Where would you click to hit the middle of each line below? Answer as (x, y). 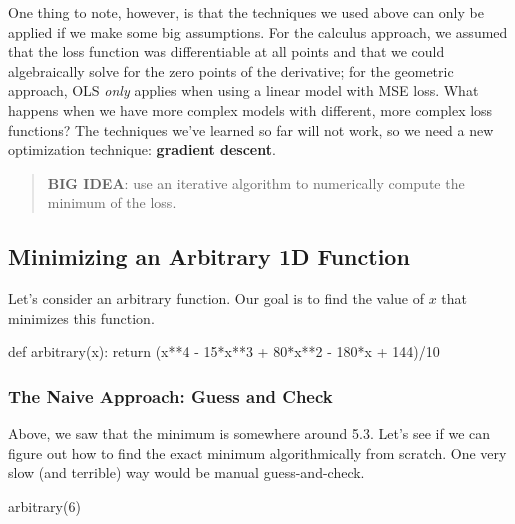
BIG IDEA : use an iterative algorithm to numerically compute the (256, 182)
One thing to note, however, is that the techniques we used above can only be (246, 12)
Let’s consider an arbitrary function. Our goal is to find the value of (216, 298)
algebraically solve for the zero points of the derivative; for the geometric (231, 70)
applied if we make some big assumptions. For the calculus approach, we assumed (258, 31)
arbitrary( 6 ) (44, 505)
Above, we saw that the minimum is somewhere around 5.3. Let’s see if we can (249, 433)
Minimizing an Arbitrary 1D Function (209, 256)
